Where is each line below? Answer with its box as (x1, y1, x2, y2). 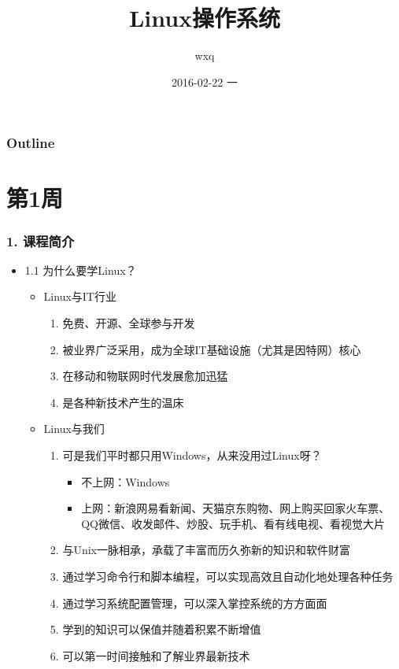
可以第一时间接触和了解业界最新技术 (62, 647, 250, 663)
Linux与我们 (43, 420, 105, 437)
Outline (6, 133, 55, 153)
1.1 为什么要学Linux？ (24, 261, 137, 278)
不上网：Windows (81, 473, 170, 490)
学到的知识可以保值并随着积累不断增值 (62, 621, 261, 638)
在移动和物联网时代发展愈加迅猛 (62, 368, 228, 384)
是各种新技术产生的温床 (62, 394, 184, 410)
